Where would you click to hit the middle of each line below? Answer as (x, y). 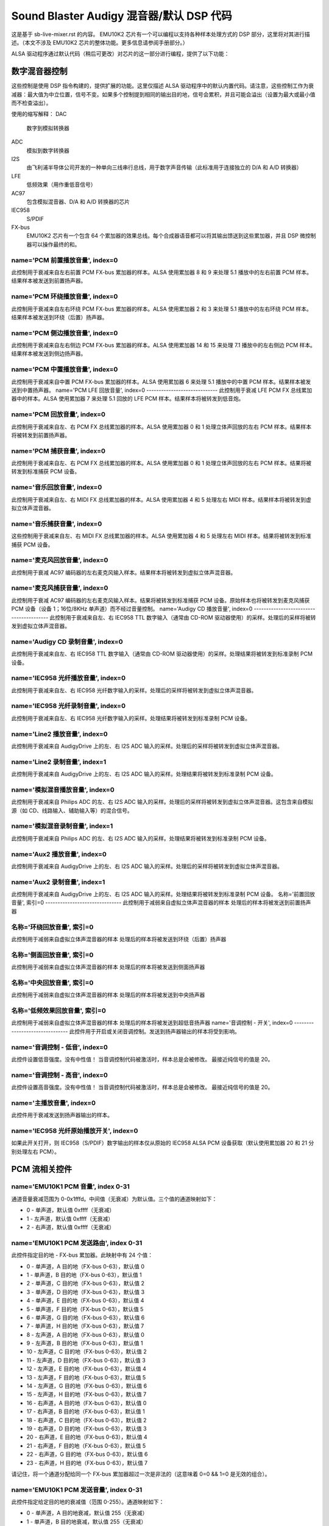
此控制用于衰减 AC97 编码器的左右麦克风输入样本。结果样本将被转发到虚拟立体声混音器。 (124, 572)
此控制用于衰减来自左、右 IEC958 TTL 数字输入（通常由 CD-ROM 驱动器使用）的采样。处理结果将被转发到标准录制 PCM (162, 654)
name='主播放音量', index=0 (54, 1103)
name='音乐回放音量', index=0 (57, 487)
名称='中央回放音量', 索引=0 (52, 983)
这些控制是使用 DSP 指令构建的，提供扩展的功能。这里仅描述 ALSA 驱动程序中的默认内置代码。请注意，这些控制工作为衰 (162, 86)
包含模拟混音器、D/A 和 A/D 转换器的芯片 (78, 201)
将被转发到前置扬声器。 (41, 435)
